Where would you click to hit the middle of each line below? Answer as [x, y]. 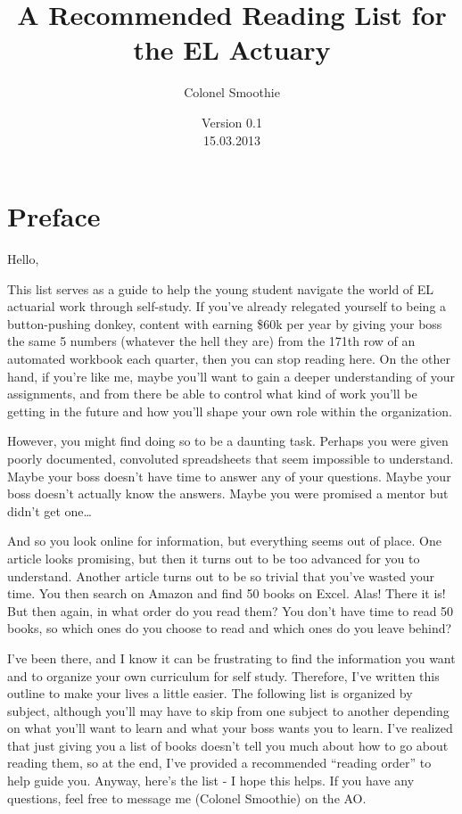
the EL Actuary [232, 49]
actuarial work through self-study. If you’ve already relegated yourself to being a [227, 306]
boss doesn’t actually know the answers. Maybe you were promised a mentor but [228, 493]
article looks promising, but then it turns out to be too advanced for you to [214, 558]
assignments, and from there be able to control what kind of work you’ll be [212, 394]
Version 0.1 [232, 122]
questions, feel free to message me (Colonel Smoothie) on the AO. [187, 798]
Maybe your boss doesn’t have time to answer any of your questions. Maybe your [229, 476]
